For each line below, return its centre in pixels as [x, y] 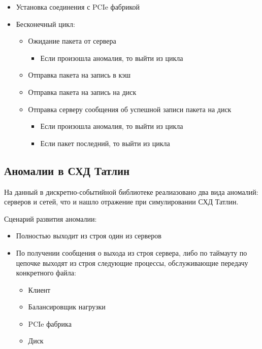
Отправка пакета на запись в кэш [79, 75]
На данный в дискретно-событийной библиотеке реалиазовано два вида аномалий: [131, 191]
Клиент [39, 289]
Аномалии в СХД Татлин [67, 170]
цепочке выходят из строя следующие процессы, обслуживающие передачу [132, 263]
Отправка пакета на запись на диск [82, 92]
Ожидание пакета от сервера [72, 41]
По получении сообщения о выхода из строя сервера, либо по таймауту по [132, 252]
